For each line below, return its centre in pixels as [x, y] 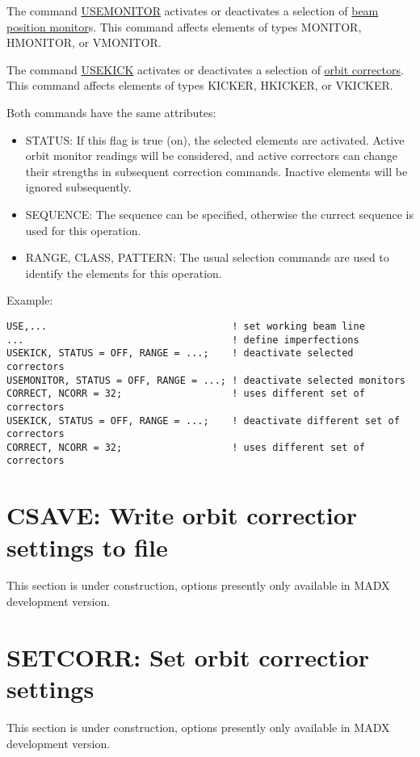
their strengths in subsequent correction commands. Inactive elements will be [216, 171]
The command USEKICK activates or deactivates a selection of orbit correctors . [205, 69]
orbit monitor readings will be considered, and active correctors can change [211, 156]
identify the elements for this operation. [124, 273]
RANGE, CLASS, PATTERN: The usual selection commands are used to [207, 257]
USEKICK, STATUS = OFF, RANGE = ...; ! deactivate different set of [203, 421]
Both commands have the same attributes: [111, 112]
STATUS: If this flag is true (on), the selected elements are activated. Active [215, 139]
